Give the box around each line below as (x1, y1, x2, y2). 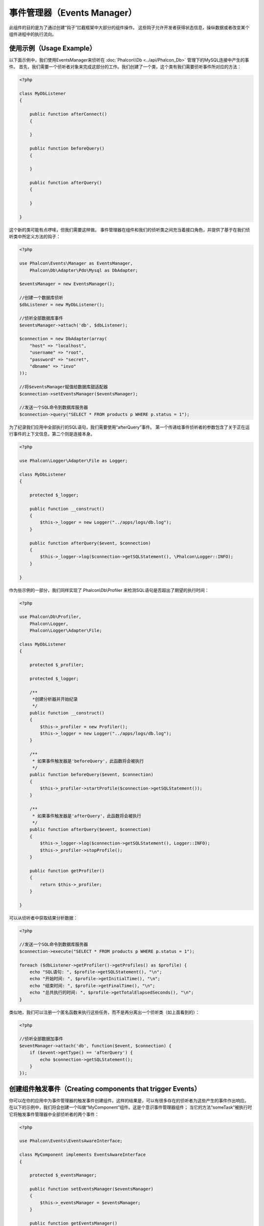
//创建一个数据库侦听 (19, 295, 64, 301)
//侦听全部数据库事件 (19, 315, 64, 321)
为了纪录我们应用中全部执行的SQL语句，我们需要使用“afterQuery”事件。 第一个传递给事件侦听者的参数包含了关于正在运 (9, 424, 250, 430)
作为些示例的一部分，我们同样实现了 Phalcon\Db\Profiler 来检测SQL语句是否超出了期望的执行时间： (9, 587, 209, 593)
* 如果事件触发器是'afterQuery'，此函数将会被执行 (32, 813, 141, 818)
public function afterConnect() (29, 111, 108, 117)
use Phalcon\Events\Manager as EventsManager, (19, 260, 133, 266)
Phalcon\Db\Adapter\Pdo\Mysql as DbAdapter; (29, 267, 138, 273)
